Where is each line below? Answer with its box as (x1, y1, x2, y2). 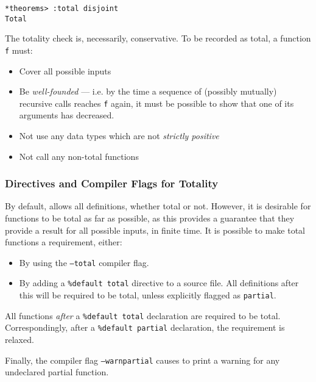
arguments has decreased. (19, 109, 114, 121)
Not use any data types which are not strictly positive (19, 129, 219, 142)
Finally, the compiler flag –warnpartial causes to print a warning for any (5, 353, 280, 366)
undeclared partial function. (5, 366, 109, 378)
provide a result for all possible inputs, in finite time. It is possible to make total (5, 223, 305, 236)
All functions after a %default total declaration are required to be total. (5, 309, 281, 322)
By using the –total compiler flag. (19, 256, 149, 268)
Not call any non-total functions (19, 150, 139, 162)
